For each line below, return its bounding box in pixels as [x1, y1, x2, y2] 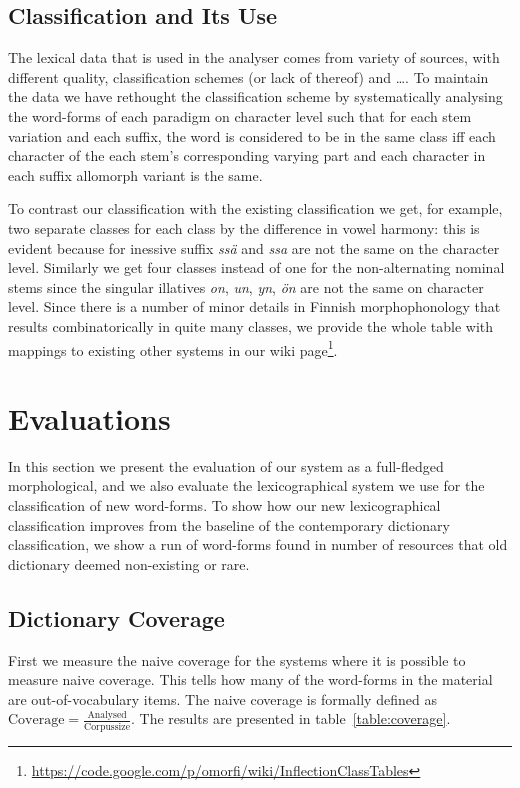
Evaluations [8, 397, 171, 438]
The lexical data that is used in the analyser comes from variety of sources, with [8, 47, 500, 68]
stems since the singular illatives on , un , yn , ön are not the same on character [8, 276, 484, 297]
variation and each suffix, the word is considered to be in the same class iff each [8, 125, 496, 146]
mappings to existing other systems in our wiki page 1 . [8, 336, 338, 360]
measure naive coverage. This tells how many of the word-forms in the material [8, 669, 493, 690]
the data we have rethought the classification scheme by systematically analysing [8, 86, 503, 107]
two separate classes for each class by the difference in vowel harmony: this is [8, 217, 480, 238]
